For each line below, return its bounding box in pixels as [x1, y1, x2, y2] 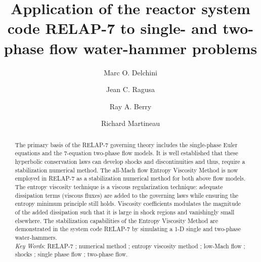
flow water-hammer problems [49, 37, 257, 58]
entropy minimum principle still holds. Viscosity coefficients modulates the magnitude [15, 199, 241, 208]
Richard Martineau [101, 118, 160, 128]
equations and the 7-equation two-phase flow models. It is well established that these [15, 149, 238, 157]
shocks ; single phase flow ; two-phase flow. [15, 250, 128, 258]
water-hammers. [15, 233, 57, 241]
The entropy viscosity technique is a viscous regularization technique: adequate [15, 182, 223, 191]
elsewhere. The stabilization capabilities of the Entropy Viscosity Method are [15, 216, 219, 225]
